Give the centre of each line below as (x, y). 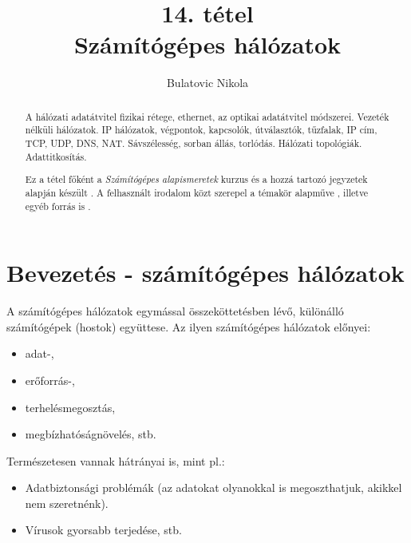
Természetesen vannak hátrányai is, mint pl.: (116, 460)
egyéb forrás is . (58, 206)
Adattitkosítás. (56, 156)
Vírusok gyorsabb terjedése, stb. (103, 530)
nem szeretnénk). (67, 503)
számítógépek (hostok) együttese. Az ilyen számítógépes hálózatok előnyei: (189, 326)
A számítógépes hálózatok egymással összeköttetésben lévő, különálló (175, 311)
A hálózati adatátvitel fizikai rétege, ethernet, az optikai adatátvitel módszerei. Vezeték (207, 116)
